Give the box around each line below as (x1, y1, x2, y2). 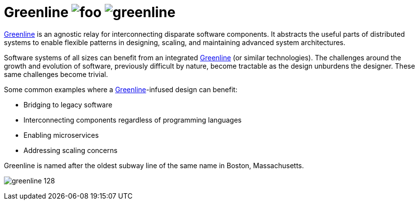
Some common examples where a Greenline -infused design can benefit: (4, 85, 237, 94)
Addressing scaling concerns (23, 146, 117, 154)
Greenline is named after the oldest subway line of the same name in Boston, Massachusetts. (4, 161, 304, 170)
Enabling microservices (23, 130, 99, 139)
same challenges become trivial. (4, 70, 108, 78)
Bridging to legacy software (23, 100, 113, 109)
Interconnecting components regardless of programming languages (23, 115, 242, 124)
